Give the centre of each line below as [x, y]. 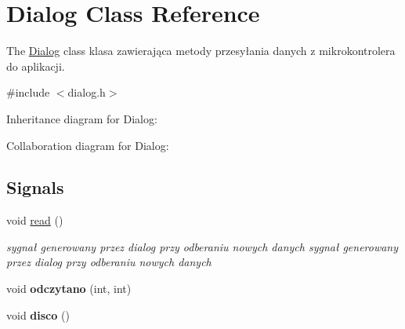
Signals [35, 187]
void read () [35, 220]
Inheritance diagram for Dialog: [82, 118]
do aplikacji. [36, 66]
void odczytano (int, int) [69, 289]
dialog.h [87, 92]
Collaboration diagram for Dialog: [88, 145]
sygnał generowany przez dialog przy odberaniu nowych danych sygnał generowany [202, 246]
